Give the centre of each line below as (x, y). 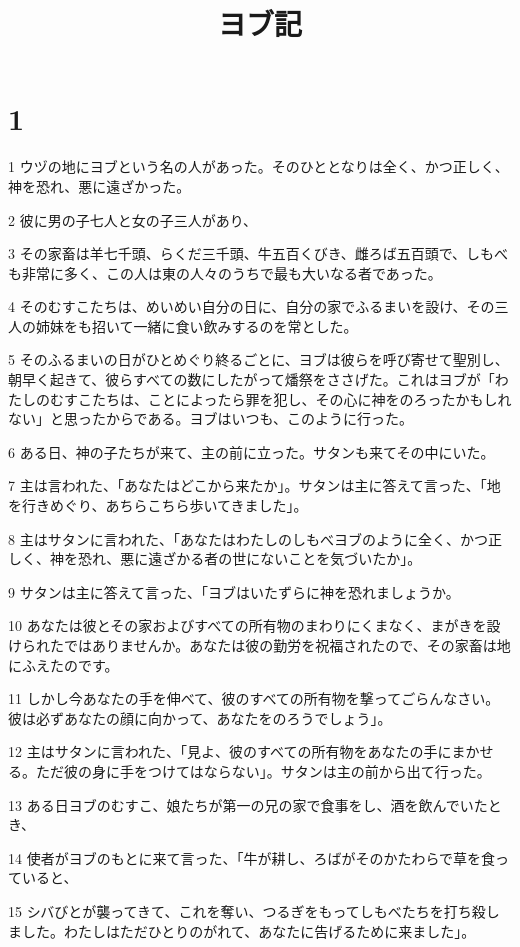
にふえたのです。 (63, 664)
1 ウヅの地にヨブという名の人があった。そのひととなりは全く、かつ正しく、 (258, 166)
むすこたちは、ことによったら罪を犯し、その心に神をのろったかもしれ (280, 398)
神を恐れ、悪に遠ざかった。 (99, 185)
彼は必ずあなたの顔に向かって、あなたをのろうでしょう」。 (200, 717)
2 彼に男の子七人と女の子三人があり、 (133, 219)
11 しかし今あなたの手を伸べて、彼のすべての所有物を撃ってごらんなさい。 (254, 698)
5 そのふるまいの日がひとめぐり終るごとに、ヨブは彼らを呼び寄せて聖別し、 (258, 359)
